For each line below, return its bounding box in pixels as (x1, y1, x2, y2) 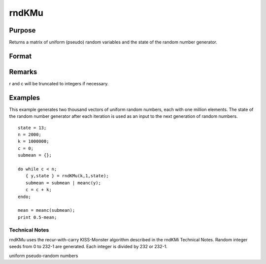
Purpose (9, 26, 36, 34)
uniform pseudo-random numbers (9, 253, 78, 259)
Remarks (9, 67, 37, 76)
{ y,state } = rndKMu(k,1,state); (25, 173, 109, 179)
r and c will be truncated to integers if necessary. (9, 80, 109, 86)
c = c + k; (25, 187, 52, 193)
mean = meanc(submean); (18, 207, 75, 213)
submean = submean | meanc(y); (25, 180, 101, 186)
